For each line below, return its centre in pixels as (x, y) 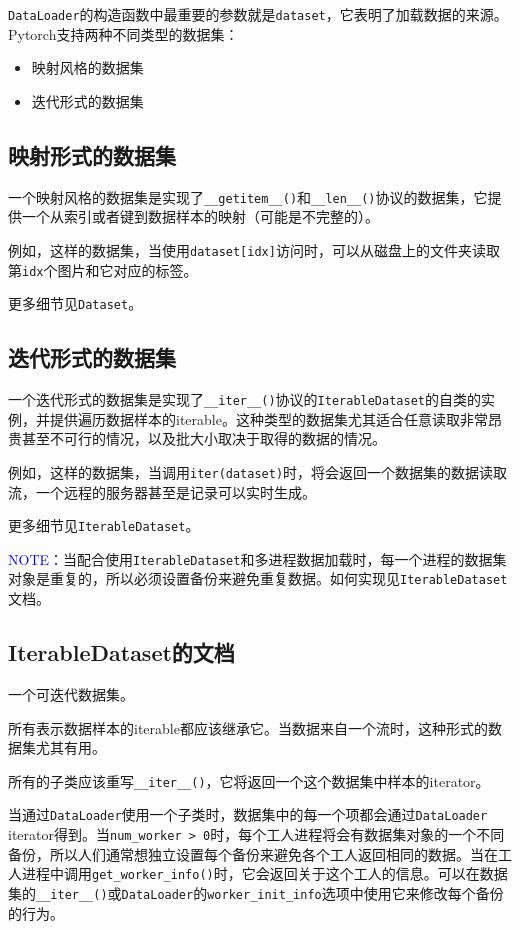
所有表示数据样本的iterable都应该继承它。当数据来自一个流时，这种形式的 (248, 727)
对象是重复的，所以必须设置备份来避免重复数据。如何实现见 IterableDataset (258, 578)
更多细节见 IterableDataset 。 (104, 525)
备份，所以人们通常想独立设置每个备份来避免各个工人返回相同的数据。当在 (253, 853)
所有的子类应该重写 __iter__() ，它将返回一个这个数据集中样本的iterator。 (249, 780)
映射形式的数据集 (92, 154)
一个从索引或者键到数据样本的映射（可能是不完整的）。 (200, 216)
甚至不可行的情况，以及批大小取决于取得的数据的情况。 (203, 438)
